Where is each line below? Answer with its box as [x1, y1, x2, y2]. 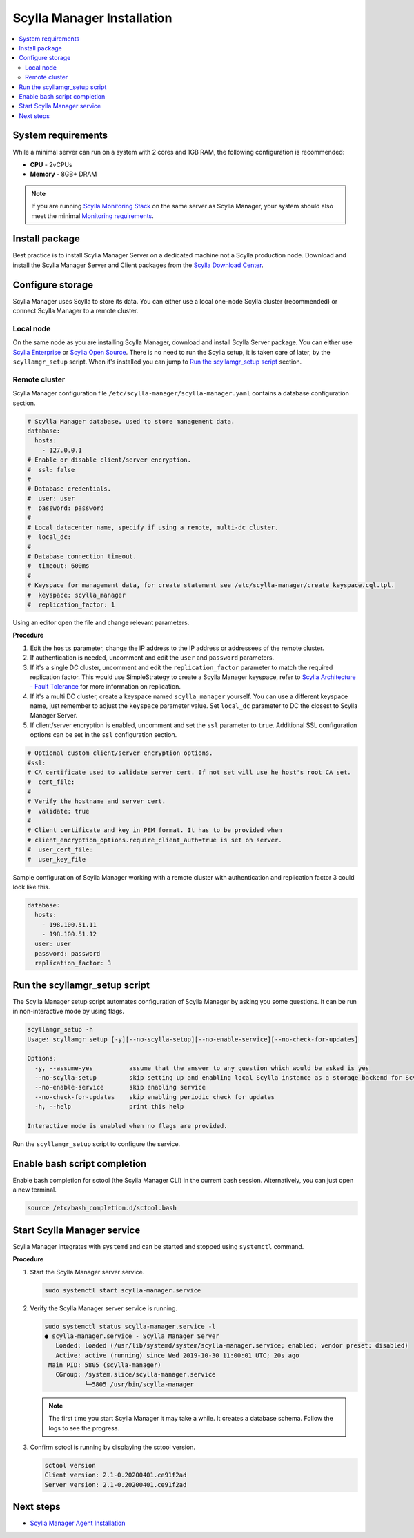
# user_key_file [27, 856, 86, 863]
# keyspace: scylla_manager [27, 591, 126, 599]
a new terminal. [12, 1185, 57, 1194]
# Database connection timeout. [27, 553, 137, 560]
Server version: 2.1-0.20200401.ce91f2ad [44, 1481, 187, 1488]
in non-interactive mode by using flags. [12, 1007, 124, 1016]
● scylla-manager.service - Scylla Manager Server [44, 1332, 220, 1340]
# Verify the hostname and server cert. [27, 798, 166, 805]
